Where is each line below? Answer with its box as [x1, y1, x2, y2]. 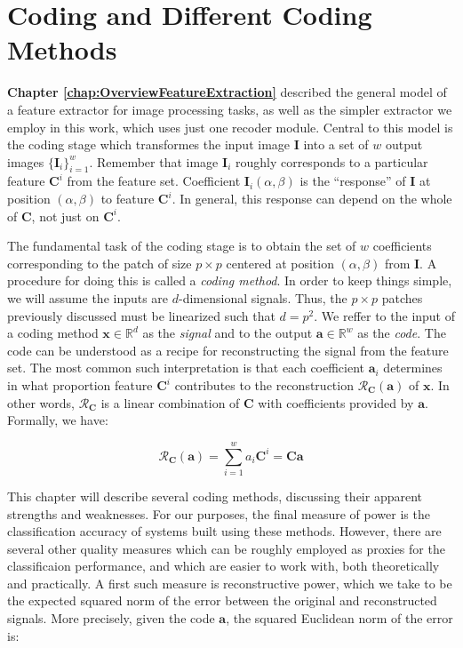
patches [381, 289, 423, 308]
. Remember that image [89, 152, 219, 171]
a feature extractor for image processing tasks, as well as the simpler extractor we [7, 100, 452, 118]
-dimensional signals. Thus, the [179, 289, 347, 308]
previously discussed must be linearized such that [7, 306, 275, 324]
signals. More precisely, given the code [7, 609, 215, 628]
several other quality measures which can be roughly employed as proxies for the [7, 539, 445, 557]
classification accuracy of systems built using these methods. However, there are [7, 522, 442, 540]
